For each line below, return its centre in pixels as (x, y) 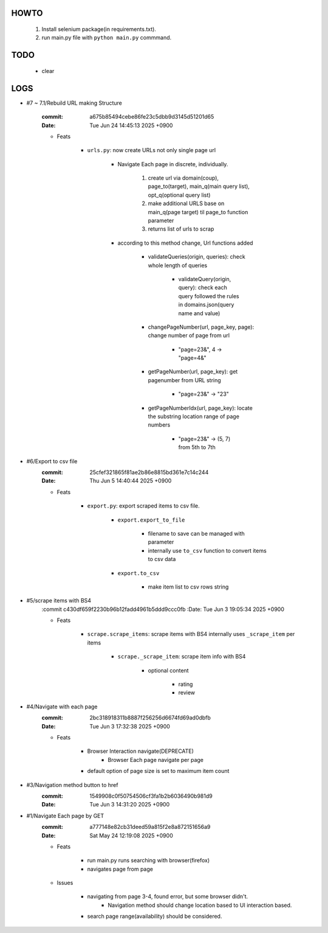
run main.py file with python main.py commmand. (107, 38)
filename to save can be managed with (196, 533)
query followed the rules (209, 296)
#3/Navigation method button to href (72, 784)
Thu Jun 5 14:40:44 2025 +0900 (131, 481)
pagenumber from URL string (184, 380)
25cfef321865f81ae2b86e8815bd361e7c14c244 (149, 472)
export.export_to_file (151, 520)
